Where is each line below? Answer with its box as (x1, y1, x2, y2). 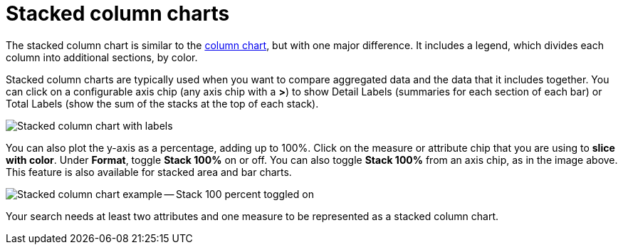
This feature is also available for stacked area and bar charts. (6, 165, 292, 178)
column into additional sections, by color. (6, 51, 198, 63)
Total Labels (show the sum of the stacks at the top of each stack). (6, 97, 319, 110)
